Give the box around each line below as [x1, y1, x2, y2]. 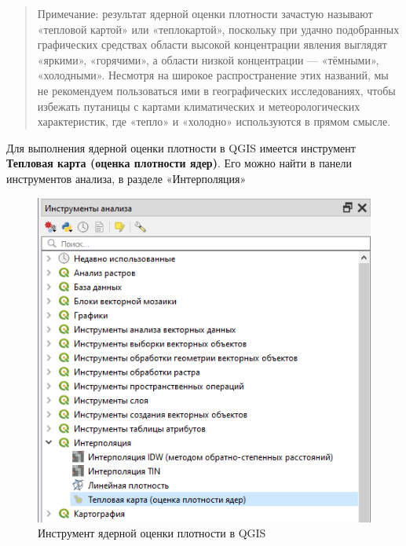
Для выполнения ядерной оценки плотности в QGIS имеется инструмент [6, 139, 356, 156]
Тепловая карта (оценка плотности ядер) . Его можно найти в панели [6, 155, 353, 171]
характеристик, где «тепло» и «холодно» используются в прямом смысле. [37, 113, 391, 130]
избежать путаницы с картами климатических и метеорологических [37, 97, 360, 114]
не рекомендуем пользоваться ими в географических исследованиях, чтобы [37, 82, 396, 98]
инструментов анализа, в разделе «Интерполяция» [6, 170, 247, 186]
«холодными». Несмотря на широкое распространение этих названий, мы [37, 67, 389, 83]
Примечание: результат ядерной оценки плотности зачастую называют [37, 5, 373, 21]
